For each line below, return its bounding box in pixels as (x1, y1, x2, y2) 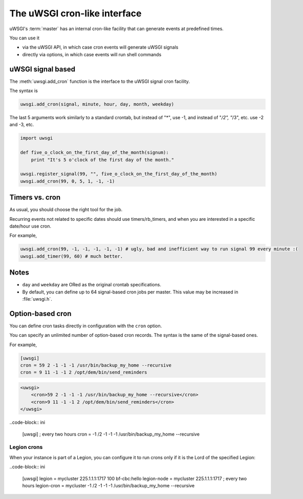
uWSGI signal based (9, 64, 75, 74)
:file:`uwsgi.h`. (22, 296, 52, 302)
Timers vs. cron (9, 193, 61, 202)
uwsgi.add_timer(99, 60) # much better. (20, 253, 123, 259)
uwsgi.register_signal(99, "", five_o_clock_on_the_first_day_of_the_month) (20, 171, 218, 177)
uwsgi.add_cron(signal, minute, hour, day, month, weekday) (20, 101, 175, 107)
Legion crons (9, 444, 43, 451)
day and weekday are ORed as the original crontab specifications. (22, 282, 161, 288)
